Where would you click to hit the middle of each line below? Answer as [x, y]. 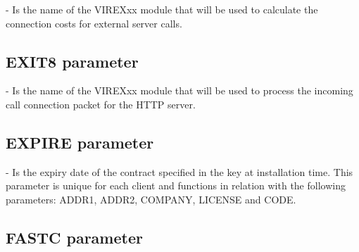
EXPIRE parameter [80, 142]
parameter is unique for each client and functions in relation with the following [176, 185]
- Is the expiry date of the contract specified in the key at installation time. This [179, 171]
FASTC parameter [74, 237]
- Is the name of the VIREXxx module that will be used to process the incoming [179, 90]
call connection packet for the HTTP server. [101, 104]
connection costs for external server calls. [94, 23]
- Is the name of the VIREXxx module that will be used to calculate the [162, 9]
